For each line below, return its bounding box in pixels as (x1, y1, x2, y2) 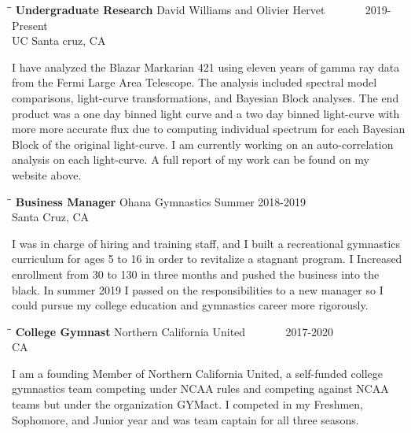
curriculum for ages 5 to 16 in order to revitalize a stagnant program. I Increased (12, 250, 402, 267)
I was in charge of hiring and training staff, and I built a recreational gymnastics (12, 235, 401, 251)
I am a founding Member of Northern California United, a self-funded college (12, 365, 383, 381)
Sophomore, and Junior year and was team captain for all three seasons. (12, 411, 359, 427)
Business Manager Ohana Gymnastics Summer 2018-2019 (15, 193, 306, 209)
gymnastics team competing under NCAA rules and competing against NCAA (12, 380, 389, 397)
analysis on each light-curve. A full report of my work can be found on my (12, 151, 369, 168)
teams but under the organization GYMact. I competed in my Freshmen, (12, 396, 364, 413)
